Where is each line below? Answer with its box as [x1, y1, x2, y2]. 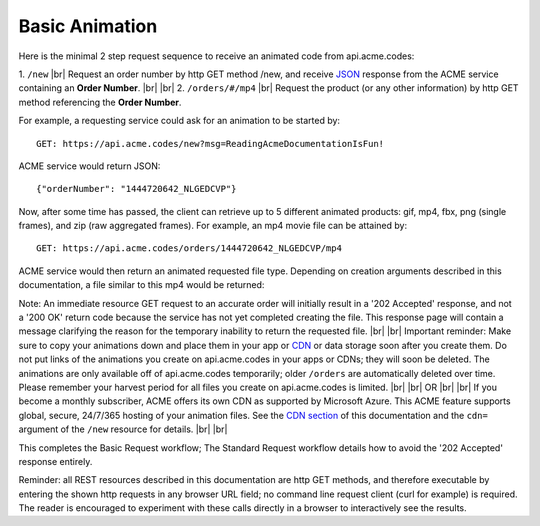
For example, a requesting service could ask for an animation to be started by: [18, 115, 340, 127]
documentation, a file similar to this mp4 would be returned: [18, 279, 265, 291]
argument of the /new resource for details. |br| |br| [18, 423, 228, 435]
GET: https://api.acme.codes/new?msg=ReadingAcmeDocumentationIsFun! [36, 138, 385, 149]
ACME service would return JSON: [18, 160, 161, 172]
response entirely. [18, 455, 93, 467]
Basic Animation [18, 15, 158, 37]
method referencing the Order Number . [18, 96, 182, 108]
